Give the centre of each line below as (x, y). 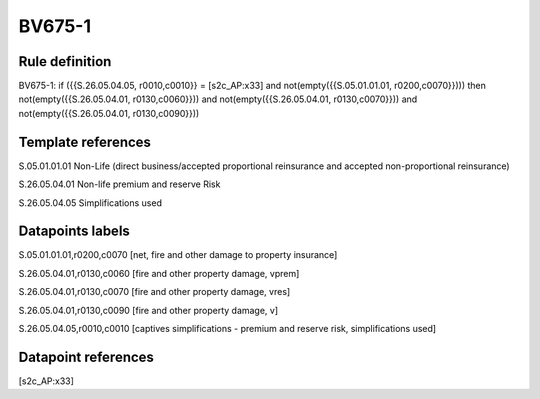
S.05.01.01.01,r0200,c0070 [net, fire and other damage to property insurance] (178, 255)
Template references (85, 141)
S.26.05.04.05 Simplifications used (90, 202)
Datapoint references (86, 356)
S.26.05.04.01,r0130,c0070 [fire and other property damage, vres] (154, 292)
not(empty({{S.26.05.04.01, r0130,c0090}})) (109, 113)
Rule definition (65, 61)
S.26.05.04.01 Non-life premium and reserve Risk (119, 184)
